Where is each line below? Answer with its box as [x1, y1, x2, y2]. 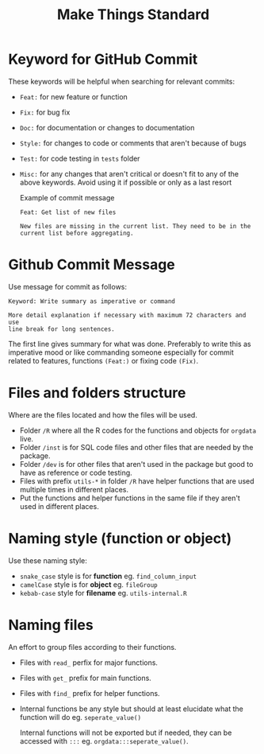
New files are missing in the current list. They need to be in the [19, 222, 251, 230]
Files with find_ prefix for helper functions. [19, 688, 160, 698]
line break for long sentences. [8, 325, 115, 333]
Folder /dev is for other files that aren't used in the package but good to [19, 459, 254, 468]
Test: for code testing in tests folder [19, 154, 140, 163]
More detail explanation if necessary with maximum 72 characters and [8, 311, 247, 319]
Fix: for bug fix [19, 107, 71, 117]
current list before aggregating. [19, 229, 134, 237]
